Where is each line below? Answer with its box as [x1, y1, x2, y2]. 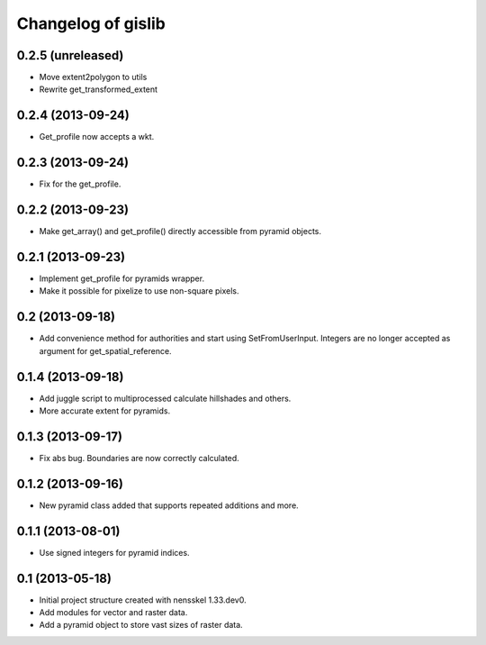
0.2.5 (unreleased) [16, 48, 124, 63]
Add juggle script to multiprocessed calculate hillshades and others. [39, 393, 292, 404]
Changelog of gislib [16, 14, 166, 33]
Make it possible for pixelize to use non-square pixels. [39, 286, 239, 296]
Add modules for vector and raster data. [39, 607, 188, 618]
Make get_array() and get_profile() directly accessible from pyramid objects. [39, 226, 322, 237]
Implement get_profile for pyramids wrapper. [39, 273, 205, 284]
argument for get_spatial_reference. [39, 345, 172, 356]
